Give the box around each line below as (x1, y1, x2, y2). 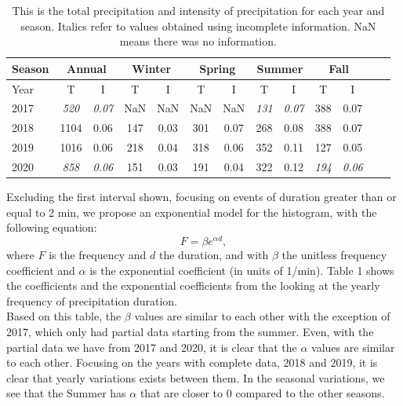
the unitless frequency (281, 246, 387, 262)
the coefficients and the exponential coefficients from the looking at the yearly (6, 277, 380, 294)
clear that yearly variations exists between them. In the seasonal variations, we (6, 369, 385, 386)
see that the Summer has (6, 385, 126, 401)
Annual (66, 60, 107, 76)
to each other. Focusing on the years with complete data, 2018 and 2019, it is (6, 354, 378, 371)
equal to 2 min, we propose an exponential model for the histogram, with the (6, 203, 377, 220)
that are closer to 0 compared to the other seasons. (140, 385, 385, 401)
